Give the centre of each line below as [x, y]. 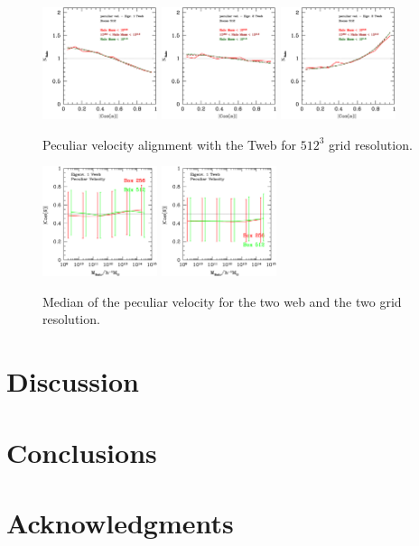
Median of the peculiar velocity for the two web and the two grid [222, 301]
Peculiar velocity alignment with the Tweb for [170, 144]
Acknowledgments [120, 522]
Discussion [73, 381]
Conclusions [82, 452]
